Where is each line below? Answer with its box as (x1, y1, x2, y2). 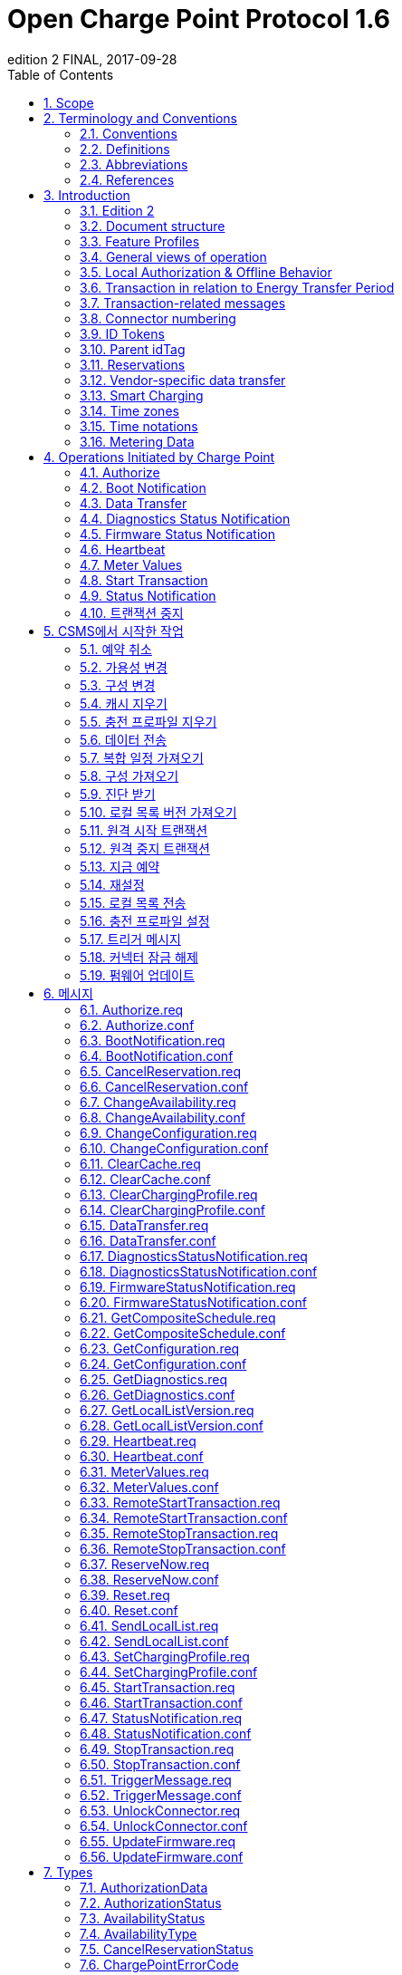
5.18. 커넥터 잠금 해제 (80, 949, 198, 965)
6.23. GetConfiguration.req (80, 1340, 240, 1356)
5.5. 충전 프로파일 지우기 (80, 713, 217, 729)
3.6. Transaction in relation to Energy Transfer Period (80, 279, 395, 295)
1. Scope (43, 94, 94, 111)
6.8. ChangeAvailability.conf (80, 1109, 245, 1125)
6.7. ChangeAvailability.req (80, 1093, 236, 1110)
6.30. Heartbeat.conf (80, 1448, 204, 1464)
